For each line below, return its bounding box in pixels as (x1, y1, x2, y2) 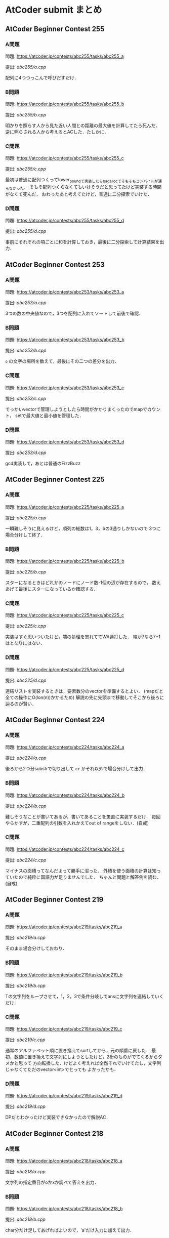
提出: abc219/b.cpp (5, 982, 46, 988)
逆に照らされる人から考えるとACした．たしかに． (5, 129, 109, 135)
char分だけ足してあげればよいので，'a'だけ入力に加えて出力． (5, 1227, 135, 1233)
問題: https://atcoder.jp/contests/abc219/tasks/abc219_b (5, 972, 123, 978)
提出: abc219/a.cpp (5, 934, 46, 941)
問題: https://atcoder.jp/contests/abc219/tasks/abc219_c (5, 1026, 122, 1032)
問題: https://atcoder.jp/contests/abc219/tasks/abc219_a (5, 924, 122, 930)
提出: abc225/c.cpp (5, 623, 47, 629)
